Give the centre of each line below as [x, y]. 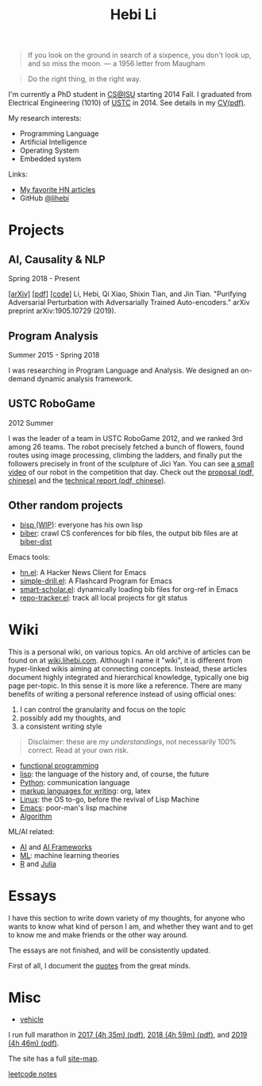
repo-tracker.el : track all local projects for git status [104, 597]
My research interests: [45, 118]
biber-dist [36, 541]
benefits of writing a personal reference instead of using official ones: [122, 694]
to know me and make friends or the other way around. [98, 934]
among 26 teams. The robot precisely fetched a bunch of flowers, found [126, 446]
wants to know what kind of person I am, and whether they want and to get [131, 926]
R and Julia [38, 864]
